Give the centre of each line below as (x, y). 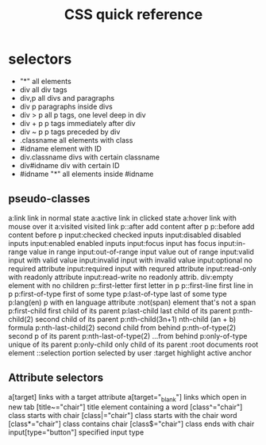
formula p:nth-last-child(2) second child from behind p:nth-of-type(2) (122, 328)
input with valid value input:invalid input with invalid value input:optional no (130, 260)
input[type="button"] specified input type (76, 432)
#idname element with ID (60, 148)
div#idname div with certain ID (69, 165)
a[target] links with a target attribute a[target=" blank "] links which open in (127, 398)
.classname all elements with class (76, 140)
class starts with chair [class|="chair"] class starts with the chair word (123, 416)
